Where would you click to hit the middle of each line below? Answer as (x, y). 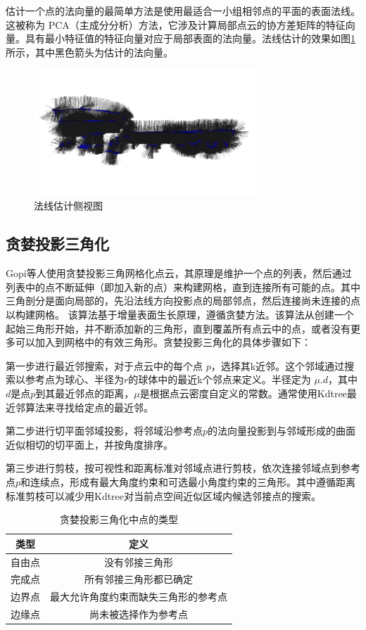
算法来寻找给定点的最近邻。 (89, 407)
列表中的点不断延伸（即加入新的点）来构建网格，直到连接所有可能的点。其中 (183, 287)
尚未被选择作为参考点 (139, 614)
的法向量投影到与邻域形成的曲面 (282, 431)
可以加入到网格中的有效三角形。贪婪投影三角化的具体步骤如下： (163, 342)
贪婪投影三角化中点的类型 (119, 519)
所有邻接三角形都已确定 (139, 579)
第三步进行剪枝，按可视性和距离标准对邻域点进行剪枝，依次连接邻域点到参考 (183, 468)
